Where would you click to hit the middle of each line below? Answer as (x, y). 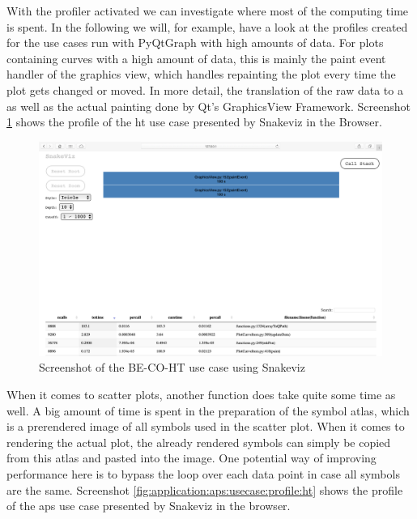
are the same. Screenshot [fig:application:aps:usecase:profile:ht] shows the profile (205, 489)
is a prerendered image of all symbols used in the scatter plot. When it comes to (206, 426)
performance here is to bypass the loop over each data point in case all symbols (203, 473)
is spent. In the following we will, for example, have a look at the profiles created (207, 26)
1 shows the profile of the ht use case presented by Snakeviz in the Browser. (194, 122)
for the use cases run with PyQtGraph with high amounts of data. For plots (195, 43)
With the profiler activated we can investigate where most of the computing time (208, 11)
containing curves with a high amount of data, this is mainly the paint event (196, 58)
